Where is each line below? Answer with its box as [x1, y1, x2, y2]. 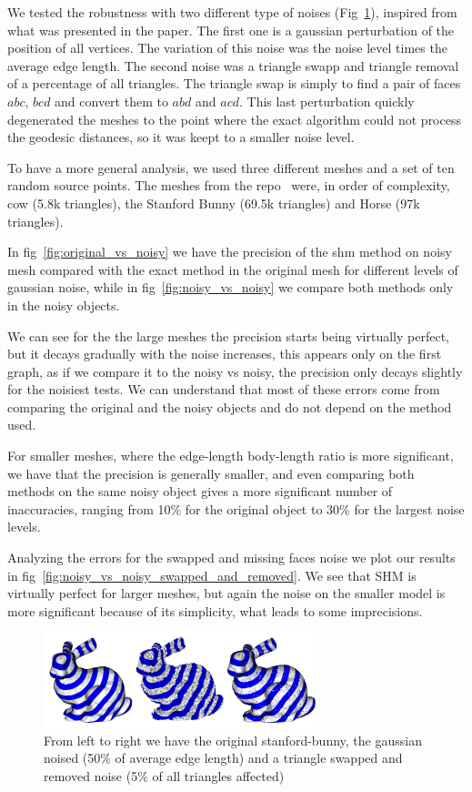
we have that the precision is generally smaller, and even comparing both [7, 463, 415, 482]
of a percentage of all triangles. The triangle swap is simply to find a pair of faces [7, 74, 461, 93]
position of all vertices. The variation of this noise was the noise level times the [7, 38, 447, 57]
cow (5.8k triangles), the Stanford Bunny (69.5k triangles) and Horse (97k [7, 193, 420, 212]
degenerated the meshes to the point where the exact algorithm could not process [7, 109, 461, 128]
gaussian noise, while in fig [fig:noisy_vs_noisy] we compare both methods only [7, 278, 454, 297]
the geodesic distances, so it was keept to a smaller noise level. [7, 127, 355, 147]
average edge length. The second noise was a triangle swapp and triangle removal [7, 56, 459, 75]
